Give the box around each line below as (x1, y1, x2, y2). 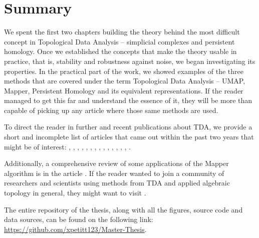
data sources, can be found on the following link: (4, 214, 153, 224)
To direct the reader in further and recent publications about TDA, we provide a (4, 121, 252, 132)
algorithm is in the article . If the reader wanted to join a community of (4, 167, 224, 178)
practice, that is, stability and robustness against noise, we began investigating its (4, 55, 255, 66)
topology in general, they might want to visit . (4, 187, 146, 198)
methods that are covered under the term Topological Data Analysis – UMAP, (4, 75, 245, 86)
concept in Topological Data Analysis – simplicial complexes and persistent (4, 36, 235, 46)
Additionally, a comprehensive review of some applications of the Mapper (4, 158, 229, 168)
